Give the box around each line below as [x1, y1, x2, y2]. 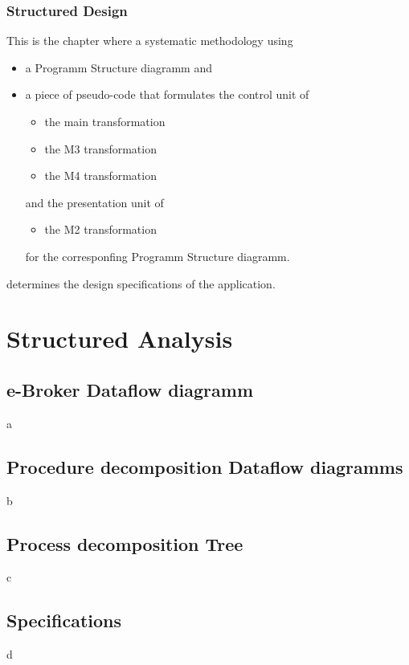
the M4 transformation [44, 167, 157, 184]
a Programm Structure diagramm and [25, 59, 212, 75]
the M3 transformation [44, 140, 157, 157]
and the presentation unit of [25, 194, 164, 210]
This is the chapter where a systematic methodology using [6, 32, 293, 49]
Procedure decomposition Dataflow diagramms [6, 454, 403, 479]
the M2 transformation [44, 221, 157, 238]
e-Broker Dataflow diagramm [6, 377, 254, 402]
